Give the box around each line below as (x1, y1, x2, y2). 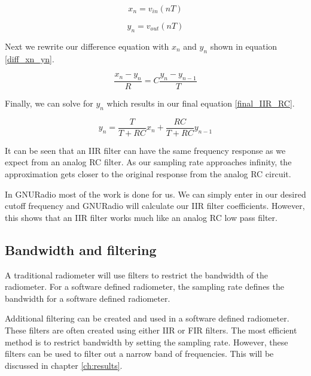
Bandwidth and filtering (5, 240, 157, 259)
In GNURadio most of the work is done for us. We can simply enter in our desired (5, 187, 306, 200)
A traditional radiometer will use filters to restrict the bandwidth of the (5, 268, 268, 281)
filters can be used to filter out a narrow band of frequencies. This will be (5, 347, 274, 360)
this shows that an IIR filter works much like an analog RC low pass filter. (5, 211, 278, 223)
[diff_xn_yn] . (5, 52, 54, 65)
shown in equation (210, 40, 278, 52)
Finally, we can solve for (5, 97, 93, 110)
